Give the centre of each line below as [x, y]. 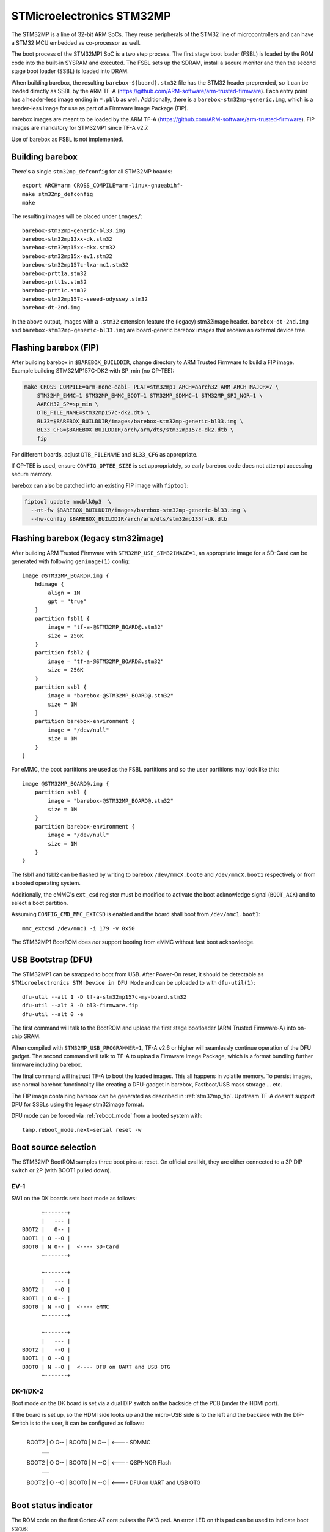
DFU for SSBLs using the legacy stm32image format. [78, 1105]
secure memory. [32, 474]
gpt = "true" [67, 601]
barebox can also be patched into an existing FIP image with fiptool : [100, 485]
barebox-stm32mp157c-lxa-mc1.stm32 [75, 265]
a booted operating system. [46, 883]
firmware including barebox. [47, 1065]
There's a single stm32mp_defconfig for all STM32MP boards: [92, 171]
